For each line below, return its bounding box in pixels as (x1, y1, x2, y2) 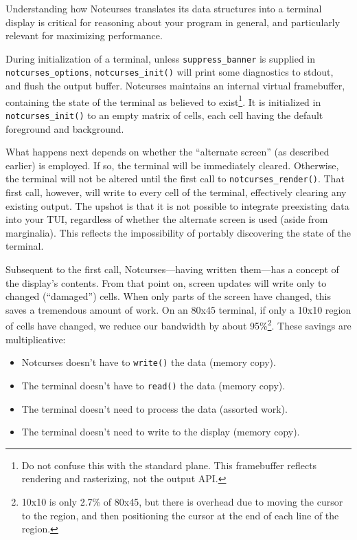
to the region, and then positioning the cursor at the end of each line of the (21, 508, 339, 522)
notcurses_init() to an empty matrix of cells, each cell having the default (5, 107, 323, 122)
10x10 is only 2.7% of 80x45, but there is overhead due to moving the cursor (21, 494, 343, 508)
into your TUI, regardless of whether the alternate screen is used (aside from (5, 212, 328, 226)
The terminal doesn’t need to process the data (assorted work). (21, 401, 288, 415)
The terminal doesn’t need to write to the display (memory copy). (21, 424, 300, 439)
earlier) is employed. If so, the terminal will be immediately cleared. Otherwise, (5, 158, 339, 172)
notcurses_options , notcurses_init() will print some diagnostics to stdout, (5, 65, 334, 79)
